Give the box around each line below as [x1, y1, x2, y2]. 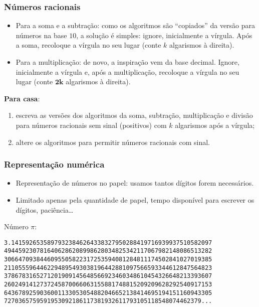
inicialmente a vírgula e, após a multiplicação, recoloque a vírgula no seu [16, 66, 239, 77]
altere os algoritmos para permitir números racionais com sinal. [16, 136, 210, 147]
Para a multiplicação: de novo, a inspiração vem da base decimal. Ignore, [16, 57, 239, 67]
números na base [16, 30, 67, 40]
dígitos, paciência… [16, 204, 74, 215]
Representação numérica [4, 158, 105, 171]
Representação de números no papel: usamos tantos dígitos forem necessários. [16, 178, 254, 188]
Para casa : [4, 93, 40, 103]
